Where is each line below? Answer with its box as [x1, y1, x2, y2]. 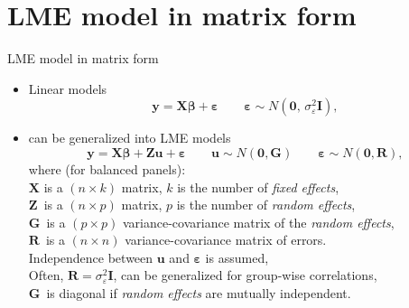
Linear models [28, 79, 107, 98]
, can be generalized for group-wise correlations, [113, 266, 377, 285]
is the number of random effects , [176, 195, 356, 214]
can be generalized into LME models [28, 128, 231, 147]
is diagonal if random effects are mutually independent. [46, 284, 351, 303]
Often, [28, 266, 64, 285]
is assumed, [205, 247, 269, 266]
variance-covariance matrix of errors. [125, 230, 327, 249]
